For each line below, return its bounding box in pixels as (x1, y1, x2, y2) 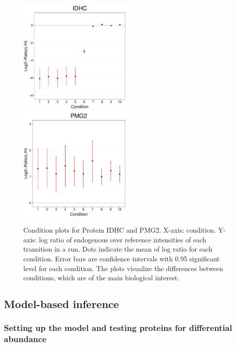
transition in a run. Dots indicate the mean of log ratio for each (23, 244, 213, 254)
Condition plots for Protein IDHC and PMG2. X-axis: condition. (23, 225, 216, 235)
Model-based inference (4, 296, 119, 311)
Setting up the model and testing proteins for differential (4, 322, 232, 334)
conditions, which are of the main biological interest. (23, 273, 180, 283)
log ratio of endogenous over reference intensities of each (39, 234, 206, 244)
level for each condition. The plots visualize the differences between (23, 263, 223, 273)
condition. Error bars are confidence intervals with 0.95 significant (23, 253, 219, 263)
